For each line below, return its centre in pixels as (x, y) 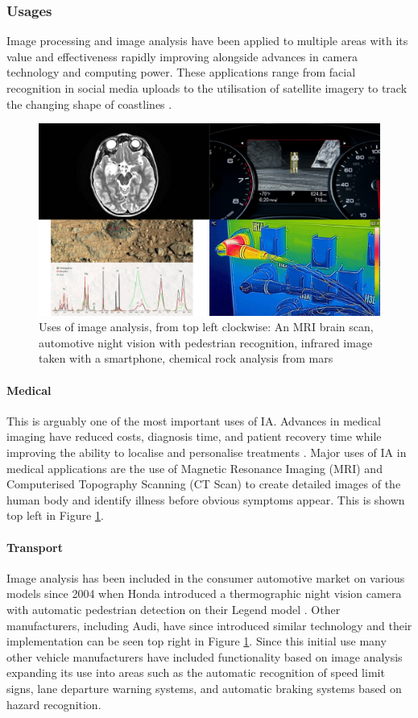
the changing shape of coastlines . (89, 104)
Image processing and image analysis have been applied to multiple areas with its (207, 41)
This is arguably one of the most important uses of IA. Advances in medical (194, 420)
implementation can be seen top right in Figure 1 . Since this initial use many (197, 641)
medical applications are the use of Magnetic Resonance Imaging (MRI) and (195, 468)
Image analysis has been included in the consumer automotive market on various (206, 577)
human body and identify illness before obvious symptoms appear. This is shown (206, 499)
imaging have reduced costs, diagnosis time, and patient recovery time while (194, 436)
